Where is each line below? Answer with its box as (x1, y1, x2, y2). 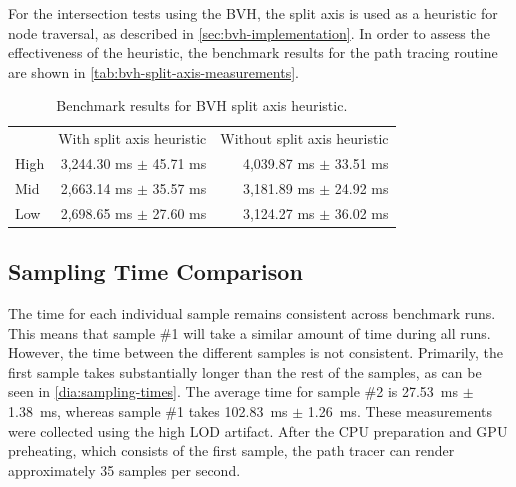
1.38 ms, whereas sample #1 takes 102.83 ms (8, 401, 288, 422)
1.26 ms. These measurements (307, 401, 493, 422)
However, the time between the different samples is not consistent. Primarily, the (8, 342, 503, 363)
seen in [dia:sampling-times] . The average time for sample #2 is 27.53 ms (8, 381, 459, 402)
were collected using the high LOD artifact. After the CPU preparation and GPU (8, 420, 508, 441)
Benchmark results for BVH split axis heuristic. (56, 95, 348, 116)
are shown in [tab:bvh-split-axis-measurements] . (8, 61, 299, 82)
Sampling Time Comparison (8, 256, 303, 287)
